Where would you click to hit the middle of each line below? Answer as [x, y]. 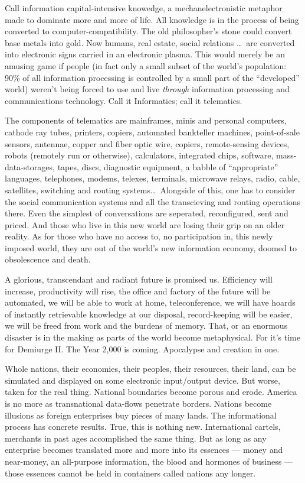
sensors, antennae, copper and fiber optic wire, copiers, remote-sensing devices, [147, 143]
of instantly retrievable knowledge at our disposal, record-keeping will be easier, [149, 314]
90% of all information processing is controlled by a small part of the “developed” [152, 77]
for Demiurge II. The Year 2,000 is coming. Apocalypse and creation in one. [142, 349]
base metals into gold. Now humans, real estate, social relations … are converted [150, 42]
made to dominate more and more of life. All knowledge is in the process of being [152, 19]
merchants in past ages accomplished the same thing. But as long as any [136, 438]
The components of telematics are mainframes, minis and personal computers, [146, 120]
